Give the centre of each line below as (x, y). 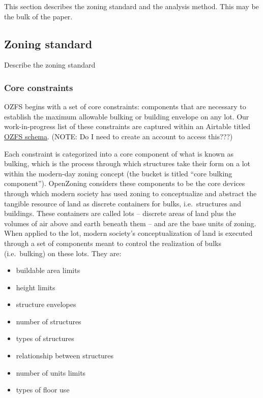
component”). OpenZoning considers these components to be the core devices (125, 183)
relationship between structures (65, 356)
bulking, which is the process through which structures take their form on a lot (127, 163)
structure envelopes (46, 304)
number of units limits (51, 372)
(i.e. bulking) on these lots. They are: (63, 253)
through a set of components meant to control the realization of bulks (113, 243)
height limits (36, 287)
